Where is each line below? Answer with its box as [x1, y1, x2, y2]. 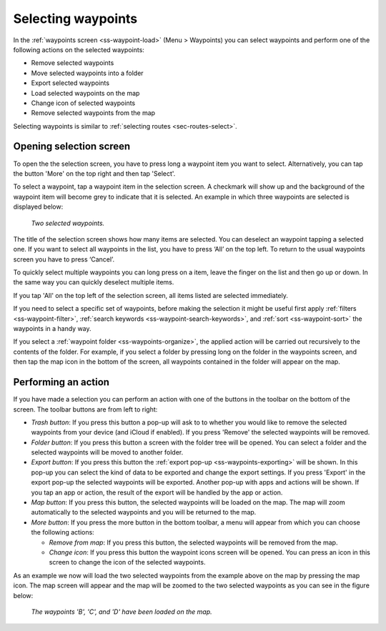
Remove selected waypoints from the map [31, 109, 156, 117]
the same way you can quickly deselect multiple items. [13, 278, 174, 287]
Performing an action [13, 376, 110, 389]
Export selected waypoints [31, 79, 110, 87]
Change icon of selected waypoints [31, 99, 136, 107]
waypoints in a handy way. [13, 324, 92, 333]
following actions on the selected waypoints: [13, 45, 144, 54]
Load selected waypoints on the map [31, 89, 140, 97]
